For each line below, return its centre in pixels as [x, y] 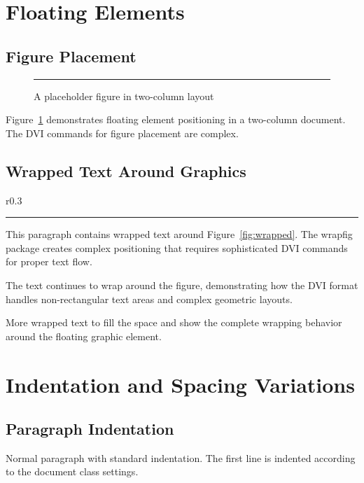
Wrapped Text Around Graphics [126, 170]
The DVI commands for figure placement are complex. [122, 133]
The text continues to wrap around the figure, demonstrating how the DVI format [182, 285]
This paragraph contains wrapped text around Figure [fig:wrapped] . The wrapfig [179, 234]
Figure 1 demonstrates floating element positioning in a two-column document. [176, 119]
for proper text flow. [49, 261]
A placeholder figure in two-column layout [124, 96]
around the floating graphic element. [84, 336]
